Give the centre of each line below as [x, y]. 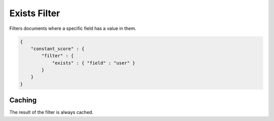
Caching [23, 100]
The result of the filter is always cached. [52, 112]
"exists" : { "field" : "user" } [94, 63]
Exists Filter [35, 13]
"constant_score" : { [58, 49]
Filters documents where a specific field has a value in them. [73, 28]
